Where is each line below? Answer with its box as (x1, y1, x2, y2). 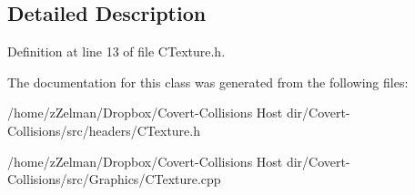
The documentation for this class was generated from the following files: (7, 72, 409, 91)
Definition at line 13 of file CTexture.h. (7, 42, 226, 61)
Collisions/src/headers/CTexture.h (7, 120, 200, 139)
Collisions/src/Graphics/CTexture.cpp (7, 169, 221, 189)
